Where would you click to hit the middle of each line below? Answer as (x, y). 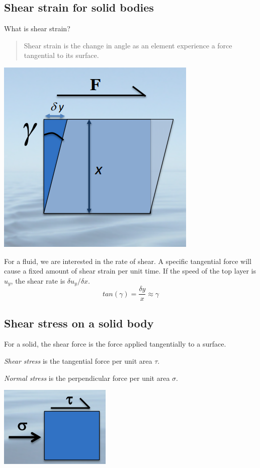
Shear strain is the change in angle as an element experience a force (128, 45)
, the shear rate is (38, 280)
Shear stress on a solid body (79, 323)
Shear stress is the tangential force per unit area (78, 361)
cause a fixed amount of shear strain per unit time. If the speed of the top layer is (130, 271)
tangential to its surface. (61, 55)
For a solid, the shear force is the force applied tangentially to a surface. (115, 344)
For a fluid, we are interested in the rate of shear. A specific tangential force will (128, 261)
